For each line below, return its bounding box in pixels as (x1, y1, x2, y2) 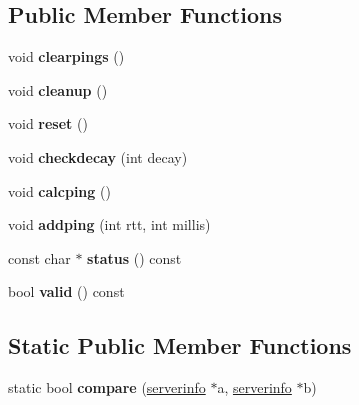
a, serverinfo (217, 377, 292, 398)
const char (8, 247, 71, 268)
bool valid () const (8, 281, 125, 302)
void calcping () (8, 180, 111, 201)
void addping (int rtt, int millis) (8, 214, 211, 235)
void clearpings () (8, 46, 125, 67)
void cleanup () (8, 79, 108, 100)
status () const (87, 247, 182, 268)
